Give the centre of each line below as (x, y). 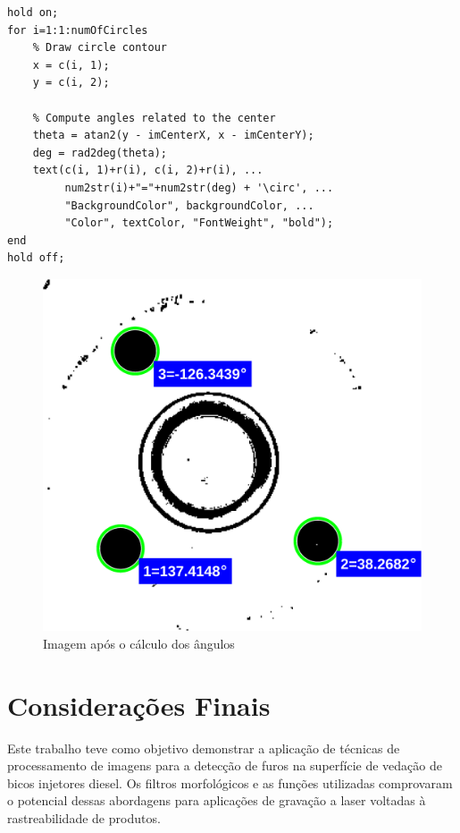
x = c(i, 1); (71, 65)
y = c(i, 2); (71, 83)
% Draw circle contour (100, 48)
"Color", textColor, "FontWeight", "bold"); (199, 223)
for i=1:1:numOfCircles (78, 30)
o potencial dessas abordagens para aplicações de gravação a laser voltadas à (217, 800)
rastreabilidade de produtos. (84, 817)
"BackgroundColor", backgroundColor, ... (189, 205)
